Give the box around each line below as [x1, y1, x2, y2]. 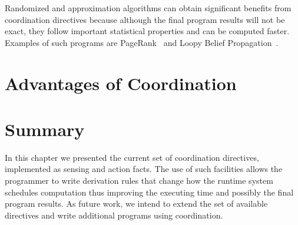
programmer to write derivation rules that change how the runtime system [5, 174, 273, 187]
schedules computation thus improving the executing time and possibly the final [5, 186, 294, 198]
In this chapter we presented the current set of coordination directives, [5, 151, 259, 163]
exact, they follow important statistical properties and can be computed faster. [5, 25, 290, 37]
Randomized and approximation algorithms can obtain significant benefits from [5, 2, 292, 14]
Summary [5, 117, 85, 141]
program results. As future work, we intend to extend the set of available [5, 197, 268, 210]
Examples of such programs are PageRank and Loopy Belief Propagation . [5, 36, 279, 48]
